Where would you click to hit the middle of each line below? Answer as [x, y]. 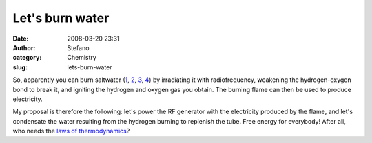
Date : [21, 38]
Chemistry [82, 58]
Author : [24, 47]
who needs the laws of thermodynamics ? [71, 131]
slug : [20, 67]
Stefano [78, 47]
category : [27, 58]
